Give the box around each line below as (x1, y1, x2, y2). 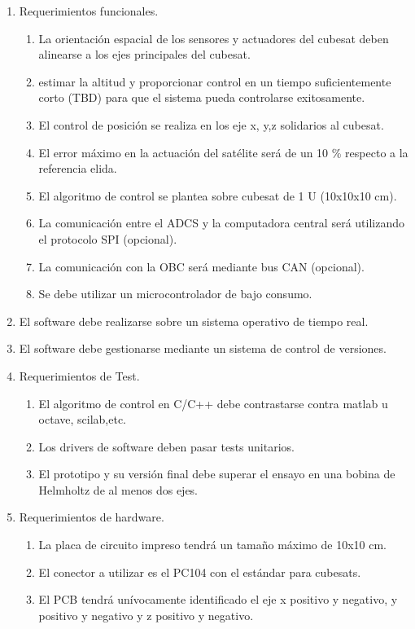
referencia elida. (38, 160, 117, 177)
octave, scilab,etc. (38, 411, 126, 428)
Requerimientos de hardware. (19, 508, 164, 526)
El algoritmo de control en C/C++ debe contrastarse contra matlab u (38, 394, 388, 411)
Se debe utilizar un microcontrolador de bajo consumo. (38, 285, 312, 302)
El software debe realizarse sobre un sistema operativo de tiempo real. (19, 312, 369, 329)
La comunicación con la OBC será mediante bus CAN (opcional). (38, 257, 365, 275)
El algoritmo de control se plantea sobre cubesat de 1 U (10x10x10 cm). (38, 187, 397, 204)
